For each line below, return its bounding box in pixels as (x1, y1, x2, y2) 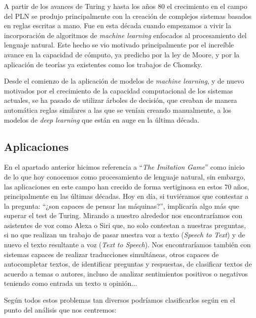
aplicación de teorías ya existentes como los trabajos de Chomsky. (4, 59, 203, 69)
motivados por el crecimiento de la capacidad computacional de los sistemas (4, 85, 233, 95)
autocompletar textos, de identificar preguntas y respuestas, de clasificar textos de (4, 259, 252, 269)
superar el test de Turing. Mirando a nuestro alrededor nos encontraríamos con (4, 210, 243, 221)
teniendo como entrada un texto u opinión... (4, 278, 137, 288)
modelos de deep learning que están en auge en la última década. (4, 114, 200, 125)
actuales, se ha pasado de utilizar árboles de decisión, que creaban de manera (4, 95, 237, 105)
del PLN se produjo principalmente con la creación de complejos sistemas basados (4, 10, 252, 21)
